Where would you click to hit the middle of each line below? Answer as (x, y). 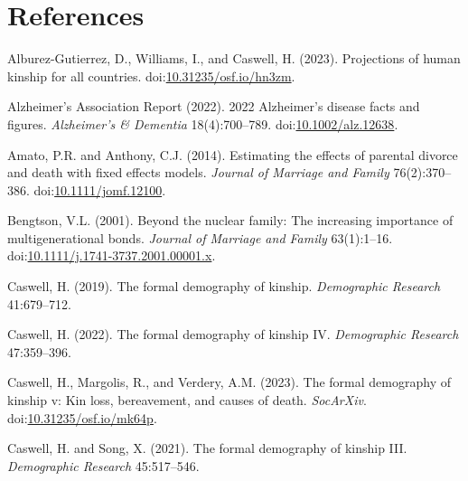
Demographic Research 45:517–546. (103, 465)
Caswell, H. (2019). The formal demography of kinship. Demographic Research (224, 286)
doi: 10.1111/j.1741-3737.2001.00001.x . (112, 255)
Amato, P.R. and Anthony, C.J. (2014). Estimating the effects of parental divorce (233, 154)
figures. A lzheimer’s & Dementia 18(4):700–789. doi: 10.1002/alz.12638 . (203, 123)
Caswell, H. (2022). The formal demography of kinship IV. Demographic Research (233, 334)
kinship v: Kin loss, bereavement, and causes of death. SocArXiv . (187, 400)
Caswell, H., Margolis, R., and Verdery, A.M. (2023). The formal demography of (229, 382)
